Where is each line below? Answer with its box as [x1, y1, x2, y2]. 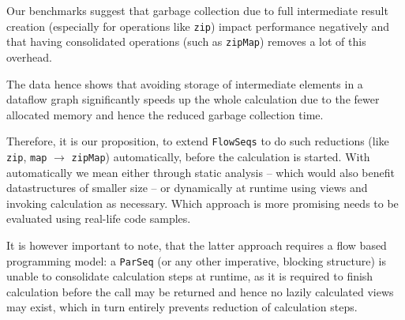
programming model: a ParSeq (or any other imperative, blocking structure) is [6, 252, 386, 269]
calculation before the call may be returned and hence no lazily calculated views [6, 283, 394, 299]
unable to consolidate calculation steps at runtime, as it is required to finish [6, 268, 373, 284]
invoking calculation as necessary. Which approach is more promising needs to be [6, 194, 399, 211]
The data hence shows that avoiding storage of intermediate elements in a [6, 75, 363, 92]
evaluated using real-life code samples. [6, 210, 191, 227]
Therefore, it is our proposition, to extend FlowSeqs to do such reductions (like [6, 133, 389, 149]
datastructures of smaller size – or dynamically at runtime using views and [6, 179, 368, 196]
